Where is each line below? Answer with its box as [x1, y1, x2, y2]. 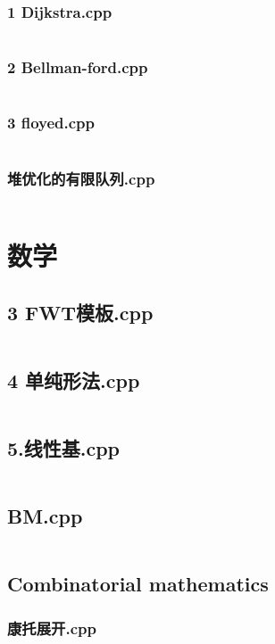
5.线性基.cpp [7, 434, 121, 462]
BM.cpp [7, 502, 83, 530]
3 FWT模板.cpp [7, 298, 154, 326]
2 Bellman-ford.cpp [7, 56, 148, 78]
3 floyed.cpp [7, 111, 95, 134]
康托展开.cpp [7, 616, 96, 639]
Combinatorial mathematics [7, 570, 269, 598]
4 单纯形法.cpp [7, 366, 140, 393]
